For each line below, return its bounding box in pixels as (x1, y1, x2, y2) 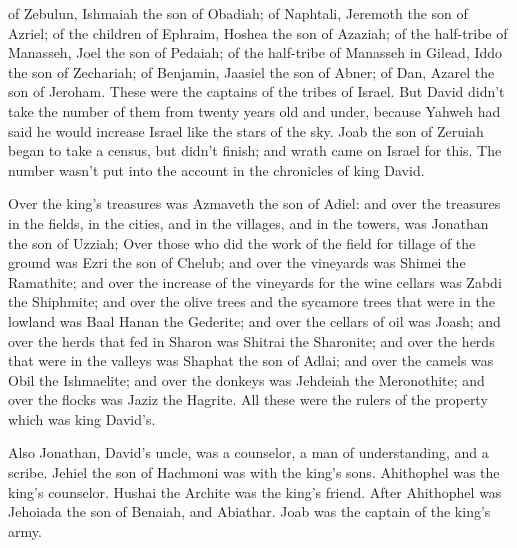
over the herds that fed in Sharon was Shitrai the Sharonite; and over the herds (8, 330, 495, 351)
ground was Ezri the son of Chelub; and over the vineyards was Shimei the (8, 252, 466, 273)
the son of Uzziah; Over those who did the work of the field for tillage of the (8, 232, 476, 253)
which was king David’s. (8, 408, 156, 429)
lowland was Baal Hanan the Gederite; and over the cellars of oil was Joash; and (8, 310, 501, 331)
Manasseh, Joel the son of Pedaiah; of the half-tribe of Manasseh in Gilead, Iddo (8, 42, 503, 63)
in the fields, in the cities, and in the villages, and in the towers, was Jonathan (8, 212, 489, 233)
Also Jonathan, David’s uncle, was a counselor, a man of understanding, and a (8, 442, 489, 463)
